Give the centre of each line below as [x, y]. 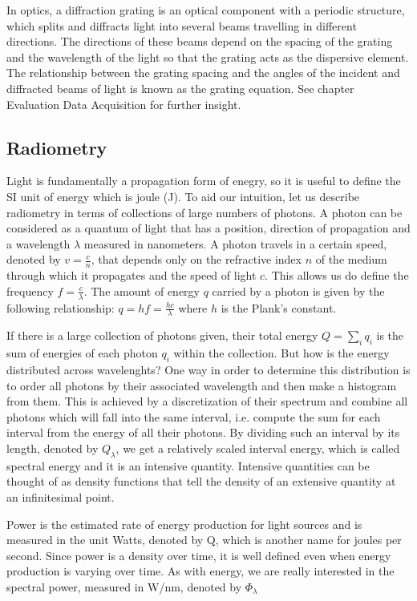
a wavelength [38, 243]
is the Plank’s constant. [279, 307]
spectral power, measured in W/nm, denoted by [124, 586]
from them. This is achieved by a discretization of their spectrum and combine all [207, 401]
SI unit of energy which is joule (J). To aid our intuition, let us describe [183, 196]
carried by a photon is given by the [298, 290]
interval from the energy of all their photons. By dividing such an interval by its [203, 432]
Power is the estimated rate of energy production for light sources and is [184, 524]
